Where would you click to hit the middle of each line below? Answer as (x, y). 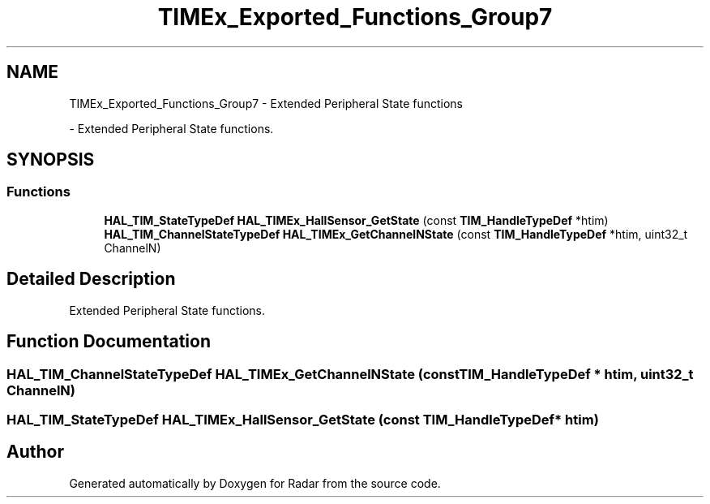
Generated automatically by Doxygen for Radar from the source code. (255, 483)
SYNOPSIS (51, 160)
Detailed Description (91, 279)
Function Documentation (109, 342)
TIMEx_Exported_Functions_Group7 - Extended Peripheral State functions (266, 103)
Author (35, 452)
